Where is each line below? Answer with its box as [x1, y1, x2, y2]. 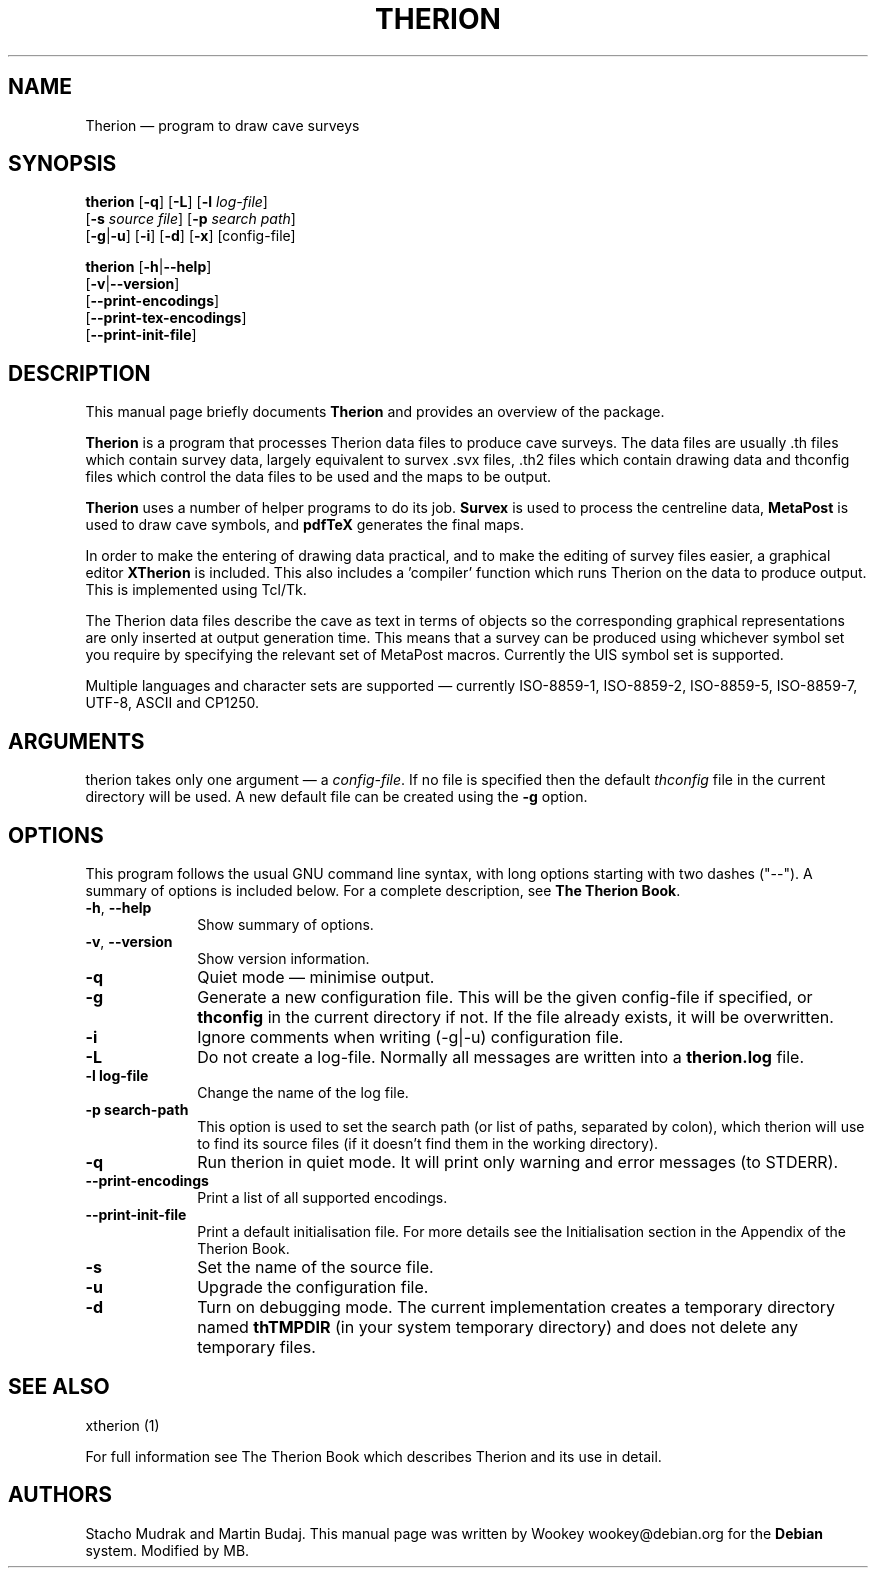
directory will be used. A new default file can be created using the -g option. [85, 788, 588, 806]
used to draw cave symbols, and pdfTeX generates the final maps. [85, 516, 525, 534]
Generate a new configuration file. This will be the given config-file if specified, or [197, 986, 813, 1007]
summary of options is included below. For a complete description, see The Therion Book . [85, 881, 681, 899]
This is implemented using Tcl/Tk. [85, 581, 307, 599]
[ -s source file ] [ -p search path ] [85, 210, 296, 228]
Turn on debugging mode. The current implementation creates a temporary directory [197, 1296, 836, 1317]
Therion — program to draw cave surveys [85, 116, 360, 134]
